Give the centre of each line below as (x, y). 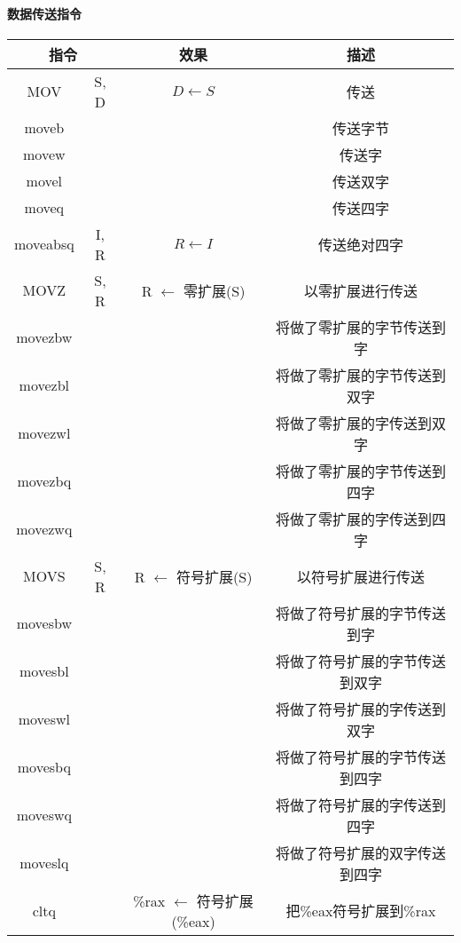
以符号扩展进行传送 (360, 576)
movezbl (44, 385)
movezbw (44, 337)
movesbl (44, 671)
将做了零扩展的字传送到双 (360, 423)
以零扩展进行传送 (360, 290)
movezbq (44, 481)
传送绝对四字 (360, 244)
